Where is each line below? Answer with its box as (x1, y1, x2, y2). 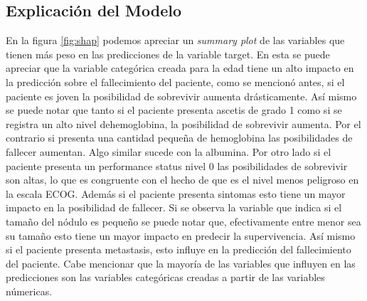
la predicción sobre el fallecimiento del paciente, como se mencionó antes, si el (6, 74, 345, 89)
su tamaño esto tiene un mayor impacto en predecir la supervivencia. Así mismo (6, 228, 356, 243)
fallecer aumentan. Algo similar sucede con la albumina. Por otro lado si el (6, 144, 331, 159)
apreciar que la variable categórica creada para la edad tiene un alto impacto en (6, 60, 354, 75)
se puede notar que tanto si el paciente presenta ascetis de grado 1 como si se (6, 102, 342, 117)
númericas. (6, 283, 53, 298)
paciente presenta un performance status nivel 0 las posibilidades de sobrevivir (6, 158, 348, 173)
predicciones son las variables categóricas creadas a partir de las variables (6, 270, 325, 285)
